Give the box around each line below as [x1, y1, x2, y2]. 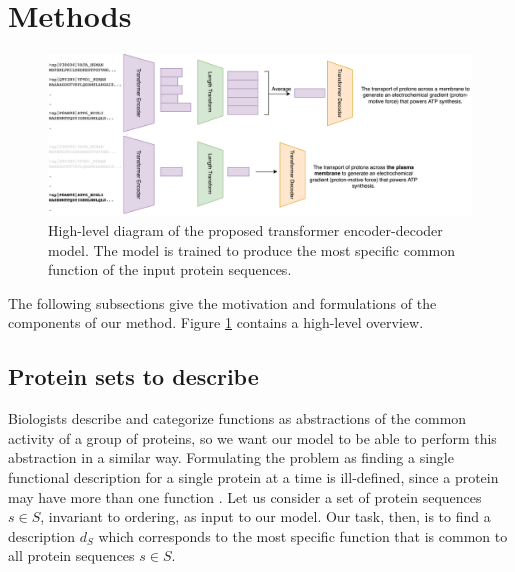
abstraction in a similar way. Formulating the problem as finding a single [8, 447, 454, 468]
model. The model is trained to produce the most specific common [48, 239, 456, 260]
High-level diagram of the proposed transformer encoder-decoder [48, 220, 443, 241]
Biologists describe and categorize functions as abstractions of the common [8, 408, 467, 429]
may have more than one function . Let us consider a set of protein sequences [8, 486, 482, 507]
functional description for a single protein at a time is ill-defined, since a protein [8, 466, 499, 487]
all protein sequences [8, 545, 135, 566]
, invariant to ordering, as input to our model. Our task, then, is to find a [40, 506, 491, 527]
